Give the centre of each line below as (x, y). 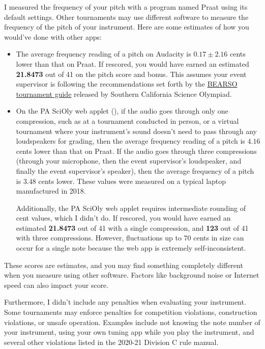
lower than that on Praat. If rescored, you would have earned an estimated (132, 63)
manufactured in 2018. (51, 191)
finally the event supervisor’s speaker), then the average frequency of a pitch (135, 170)
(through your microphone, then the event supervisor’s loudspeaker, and (129, 161)
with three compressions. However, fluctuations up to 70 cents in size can (130, 238)
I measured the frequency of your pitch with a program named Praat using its (126, 7)
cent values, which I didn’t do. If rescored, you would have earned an (123, 218)
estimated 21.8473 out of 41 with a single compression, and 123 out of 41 (132, 227)
